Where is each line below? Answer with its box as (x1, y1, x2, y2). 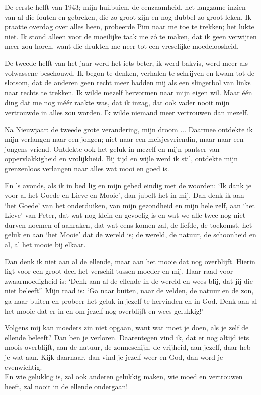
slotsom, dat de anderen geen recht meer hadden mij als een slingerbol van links (5, 77, 251, 88)
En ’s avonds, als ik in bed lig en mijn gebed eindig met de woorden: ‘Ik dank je (5, 180, 251, 190)
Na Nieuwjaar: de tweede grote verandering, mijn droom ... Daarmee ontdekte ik (5, 124, 253, 134)
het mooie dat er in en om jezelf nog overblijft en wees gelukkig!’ (5, 305, 204, 316)
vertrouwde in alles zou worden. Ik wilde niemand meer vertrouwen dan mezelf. (5, 107, 249, 117)
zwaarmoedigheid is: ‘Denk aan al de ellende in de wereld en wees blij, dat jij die (5, 275, 253, 286)
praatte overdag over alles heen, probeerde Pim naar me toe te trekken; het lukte (5, 21, 254, 32)
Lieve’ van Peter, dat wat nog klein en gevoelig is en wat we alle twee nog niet (5, 210, 246, 220)
